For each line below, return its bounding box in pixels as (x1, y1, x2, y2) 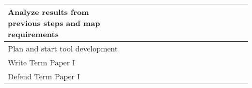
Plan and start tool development (8, 43, 118, 54)
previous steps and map (8, 17, 100, 28)
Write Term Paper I (8, 57, 76, 68)
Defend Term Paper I (8, 71, 80, 82)
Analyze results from (8, 6, 89, 17)
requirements (8, 28, 59, 39)
